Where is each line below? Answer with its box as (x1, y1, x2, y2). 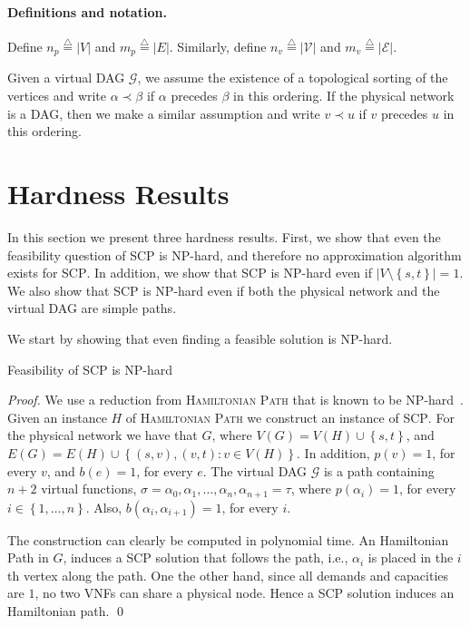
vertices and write (7, 86, 107, 105)
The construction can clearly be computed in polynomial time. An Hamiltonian (7, 530, 449, 549)
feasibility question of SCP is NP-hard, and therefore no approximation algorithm (7, 245, 462, 264)
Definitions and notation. (7, 2, 167, 21)
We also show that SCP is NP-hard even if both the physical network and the (7, 280, 440, 299)
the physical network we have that (7, 425, 198, 445)
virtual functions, (41, 479, 137, 498)
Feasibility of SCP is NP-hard (7, 359, 173, 378)
